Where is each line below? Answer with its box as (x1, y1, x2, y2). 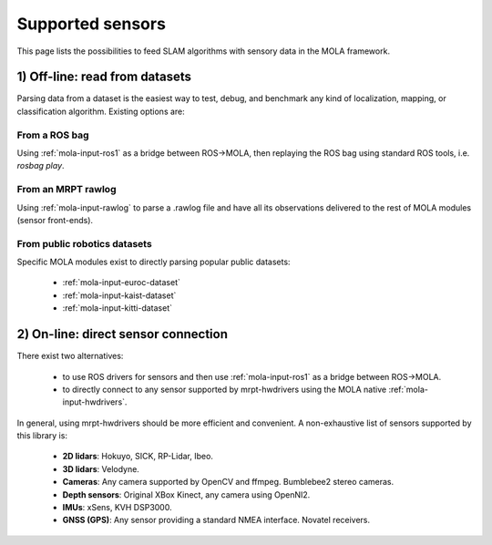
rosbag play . (16, 160, 65, 171)
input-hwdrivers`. (62, 396, 128, 407)
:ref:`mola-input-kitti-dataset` (62, 303, 173, 314)
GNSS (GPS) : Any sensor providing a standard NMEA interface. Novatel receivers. (62, 515, 371, 526)
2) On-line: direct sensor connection (16, 326, 228, 342)
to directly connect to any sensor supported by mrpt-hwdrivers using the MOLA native (62, 384, 387, 395)
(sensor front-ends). (16, 214, 94, 225)
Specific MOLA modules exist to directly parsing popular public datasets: (16, 256, 291, 268)
